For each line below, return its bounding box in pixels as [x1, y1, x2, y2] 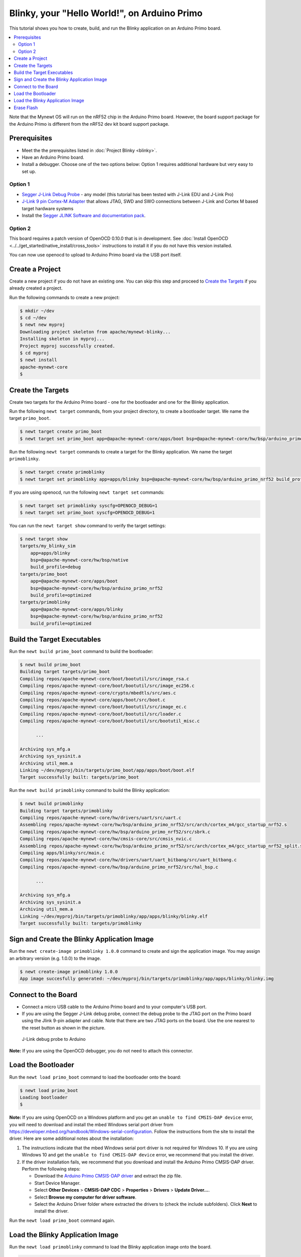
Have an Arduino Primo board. [22, 154, 85, 160]
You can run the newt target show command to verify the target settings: [9, 522, 166, 528]
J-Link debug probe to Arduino [22, 1036, 86, 1042]
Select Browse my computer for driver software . [34, 1194, 136, 1200]
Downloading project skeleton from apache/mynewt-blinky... [20, 329, 171, 334]
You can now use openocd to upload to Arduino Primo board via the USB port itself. [9, 251, 182, 257]
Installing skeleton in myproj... [20, 336, 105, 342]
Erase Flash [14, 105, 38, 111]
